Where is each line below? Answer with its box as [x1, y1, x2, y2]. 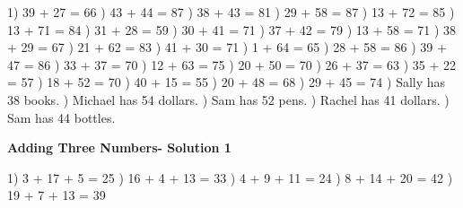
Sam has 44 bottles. [7, 108, 116, 126]
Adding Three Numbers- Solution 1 [7, 138, 231, 157]
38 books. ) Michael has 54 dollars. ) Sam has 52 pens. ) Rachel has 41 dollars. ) [7, 90, 450, 108]
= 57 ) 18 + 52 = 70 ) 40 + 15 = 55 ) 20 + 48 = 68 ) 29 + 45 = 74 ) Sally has [7, 73, 446, 91]
